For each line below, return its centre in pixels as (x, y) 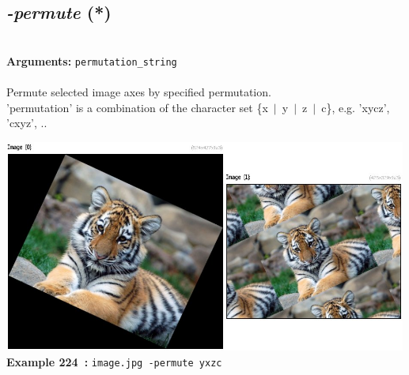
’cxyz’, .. (27, 123)
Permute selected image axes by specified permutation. (139, 92)
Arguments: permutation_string (92, 60)
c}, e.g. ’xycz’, (356, 107)
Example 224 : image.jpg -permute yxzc (114, 361)
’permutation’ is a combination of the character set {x (137, 107)
